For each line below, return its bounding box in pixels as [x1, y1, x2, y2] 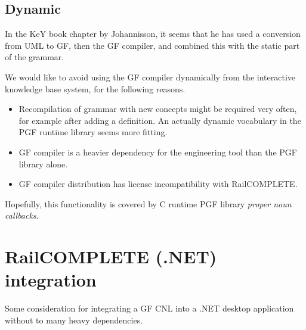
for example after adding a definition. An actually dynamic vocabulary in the [18, 114, 301, 126]
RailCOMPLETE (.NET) [5, 244, 217, 269]
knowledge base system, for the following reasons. [5, 82, 186, 95]
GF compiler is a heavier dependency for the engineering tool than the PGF [18, 145, 297, 158]
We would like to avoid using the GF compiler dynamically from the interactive [5, 70, 295, 83]
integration [5, 267, 97, 292]
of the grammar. [5, 51, 64, 63]
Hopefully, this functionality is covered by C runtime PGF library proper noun [5, 197, 292, 210]
